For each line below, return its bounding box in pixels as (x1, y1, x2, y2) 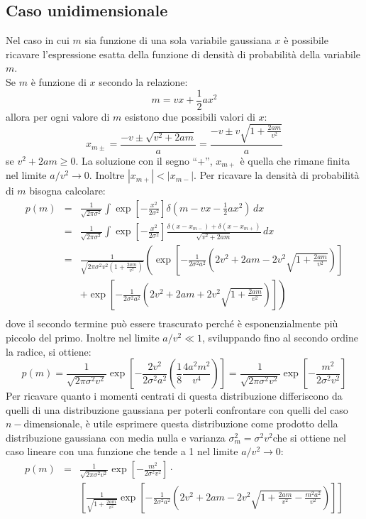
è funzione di (30, 74, 87, 89)
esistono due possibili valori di (124, 109, 255, 124)
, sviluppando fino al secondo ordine (202, 329, 358, 344)
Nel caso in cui (6, 33, 70, 48)
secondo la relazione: (99, 74, 188, 89)
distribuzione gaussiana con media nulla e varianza (6, 430, 226, 444)
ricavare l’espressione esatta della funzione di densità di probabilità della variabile (6, 46, 360, 61)
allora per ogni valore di (6, 109, 110, 124)
